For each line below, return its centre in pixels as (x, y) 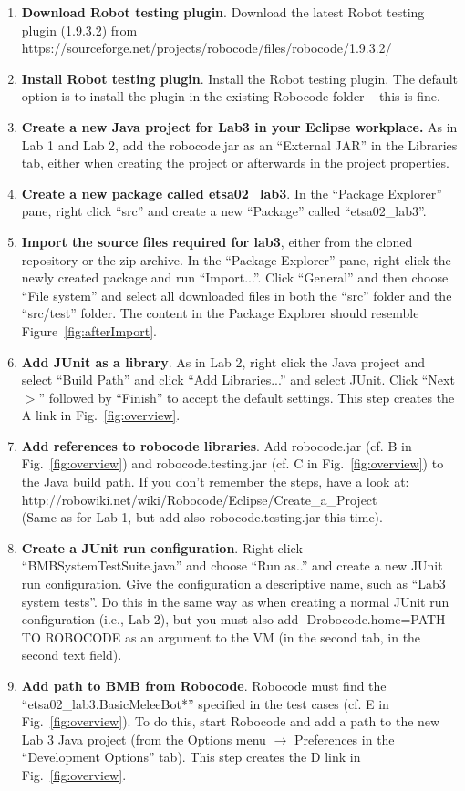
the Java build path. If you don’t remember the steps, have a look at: (215, 482)
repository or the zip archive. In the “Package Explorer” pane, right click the (236, 259)
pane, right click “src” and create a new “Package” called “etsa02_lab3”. (224, 211)
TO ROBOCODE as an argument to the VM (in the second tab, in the (221, 637)
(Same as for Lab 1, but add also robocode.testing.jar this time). (202, 517)
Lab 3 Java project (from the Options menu (144, 739)
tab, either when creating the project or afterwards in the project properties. (235, 163)
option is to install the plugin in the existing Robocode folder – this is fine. (231, 96)
